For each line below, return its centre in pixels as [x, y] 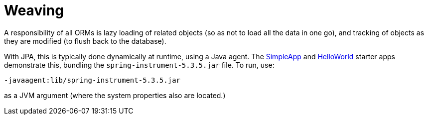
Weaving [34, 10]
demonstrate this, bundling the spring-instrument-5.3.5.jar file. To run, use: [139, 65]
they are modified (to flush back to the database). [85, 41]
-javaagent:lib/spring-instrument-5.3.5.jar [92, 80]
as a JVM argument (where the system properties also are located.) [115, 95]
